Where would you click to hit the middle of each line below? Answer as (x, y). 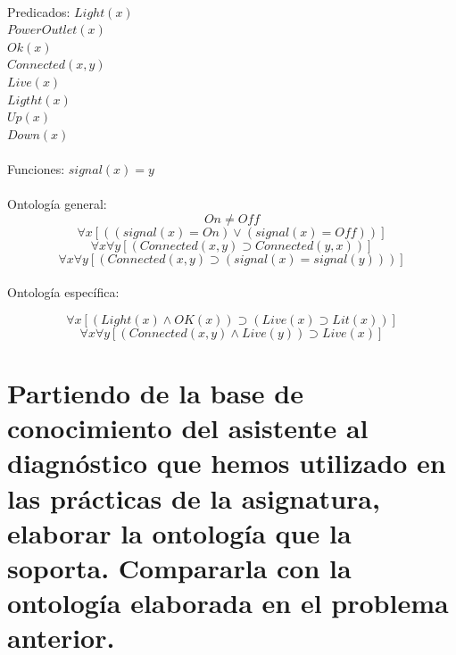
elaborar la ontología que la (179, 532)
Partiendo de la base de (155, 393)
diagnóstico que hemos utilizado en (227, 463)
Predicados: (39, 11)
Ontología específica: (63, 292)
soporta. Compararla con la (179, 568)
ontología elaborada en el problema (228, 603)
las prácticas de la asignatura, (194, 497)
